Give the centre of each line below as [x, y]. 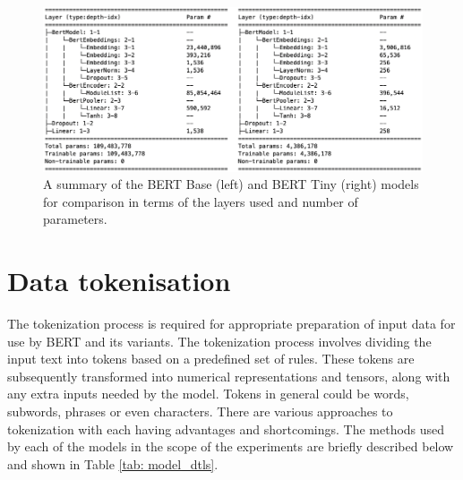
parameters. [75, 219]
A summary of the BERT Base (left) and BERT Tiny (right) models [231, 184]
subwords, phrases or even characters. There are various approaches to [200, 411]
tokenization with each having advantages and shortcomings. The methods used [226, 429]
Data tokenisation [119, 281]
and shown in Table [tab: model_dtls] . [113, 463]
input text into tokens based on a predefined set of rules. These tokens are [211, 359]
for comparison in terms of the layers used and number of [201, 201]
